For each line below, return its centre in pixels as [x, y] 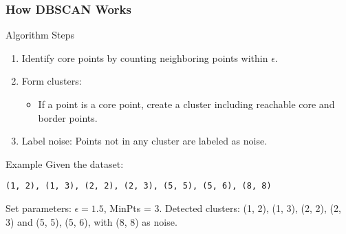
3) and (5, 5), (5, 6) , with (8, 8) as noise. [91, 221]
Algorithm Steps [40, 35]
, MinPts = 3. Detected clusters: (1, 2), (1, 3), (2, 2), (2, [222, 208]
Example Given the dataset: [65, 163]
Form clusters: [52, 81]
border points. [68, 117]
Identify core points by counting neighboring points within [145, 57]
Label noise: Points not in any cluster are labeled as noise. [144, 141]
